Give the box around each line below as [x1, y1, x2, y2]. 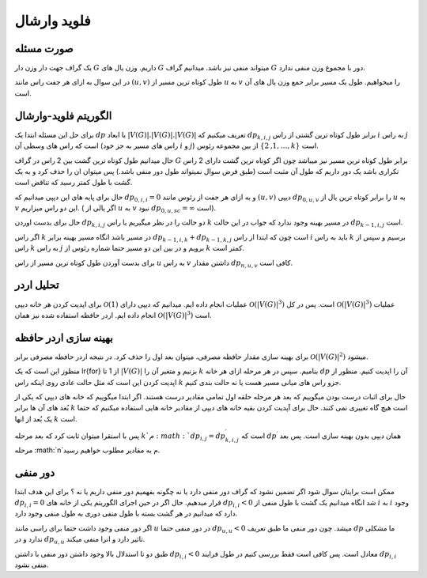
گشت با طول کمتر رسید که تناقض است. [14, 178, 133, 187]
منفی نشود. [14, 560, 49, 569]
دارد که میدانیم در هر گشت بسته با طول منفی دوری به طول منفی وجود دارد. [14, 508, 238, 518]
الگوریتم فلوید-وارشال [14, 109, 112, 123]
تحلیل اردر [14, 278, 59, 292]
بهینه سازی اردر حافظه [14, 331, 114, 344]
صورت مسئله [14, 42, 74, 55]
